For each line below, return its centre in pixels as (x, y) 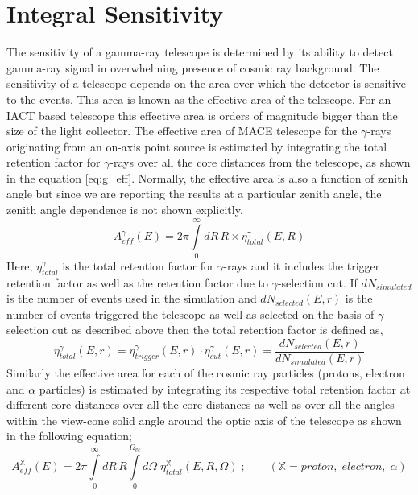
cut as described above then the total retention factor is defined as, (217, 330)
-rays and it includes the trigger (302, 265)
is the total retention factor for (138, 265)
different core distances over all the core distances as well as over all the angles (201, 404)
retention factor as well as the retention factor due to (138, 282)
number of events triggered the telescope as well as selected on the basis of (190, 313)
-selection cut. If (317, 282)
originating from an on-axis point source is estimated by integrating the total (197, 146)
